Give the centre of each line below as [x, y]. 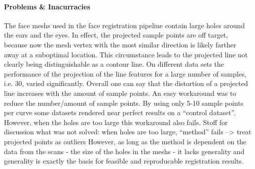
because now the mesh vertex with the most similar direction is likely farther [120, 44]
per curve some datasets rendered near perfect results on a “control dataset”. [120, 112]
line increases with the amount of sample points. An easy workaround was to [120, 93]
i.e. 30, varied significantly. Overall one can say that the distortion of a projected [126, 83]
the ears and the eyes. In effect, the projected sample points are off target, [116, 35]
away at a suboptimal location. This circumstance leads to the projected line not [126, 54]
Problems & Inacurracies [47, 6]
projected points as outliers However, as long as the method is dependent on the [125, 141]
